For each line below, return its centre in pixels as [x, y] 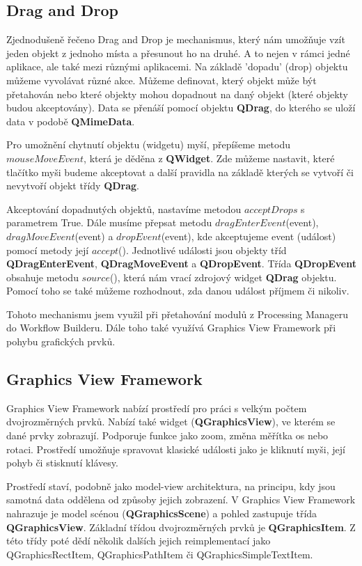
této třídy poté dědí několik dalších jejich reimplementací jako [139, 541]
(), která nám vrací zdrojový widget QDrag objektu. [223, 277]
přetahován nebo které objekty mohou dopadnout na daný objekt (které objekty [177, 94]
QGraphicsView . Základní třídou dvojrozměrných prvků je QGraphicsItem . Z [181, 527]
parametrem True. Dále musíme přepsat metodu [109, 222]
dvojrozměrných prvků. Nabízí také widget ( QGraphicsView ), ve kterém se [171, 422]
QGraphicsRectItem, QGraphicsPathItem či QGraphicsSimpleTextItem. [160, 554]
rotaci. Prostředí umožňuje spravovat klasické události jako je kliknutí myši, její [176, 449]
